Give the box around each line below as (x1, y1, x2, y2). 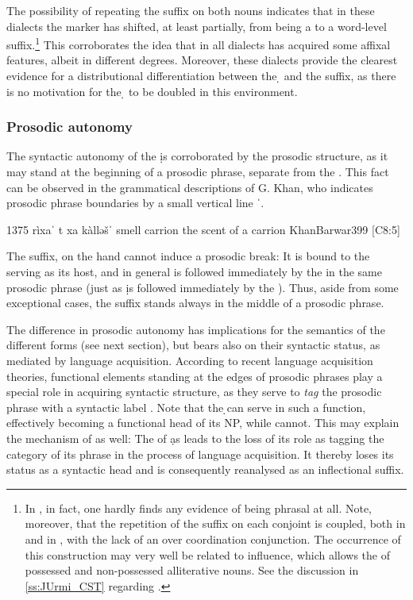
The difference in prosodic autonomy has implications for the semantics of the (6, 321, 385, 337)
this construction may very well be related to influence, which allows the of (25, 546, 391, 563)
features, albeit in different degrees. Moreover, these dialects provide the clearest (6, 52, 398, 68)
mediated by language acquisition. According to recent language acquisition (6, 352, 373, 368)
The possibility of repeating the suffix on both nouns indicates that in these (6, 2, 375, 18)
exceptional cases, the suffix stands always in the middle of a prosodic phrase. (6, 294, 384, 311)
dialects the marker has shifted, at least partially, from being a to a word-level (6, 17, 387, 34)
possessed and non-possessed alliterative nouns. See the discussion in (25, 562, 359, 579)
